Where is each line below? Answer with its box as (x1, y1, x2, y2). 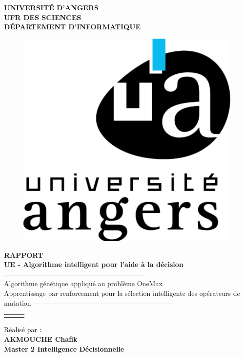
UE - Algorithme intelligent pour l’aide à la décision (4, 259, 183, 269)
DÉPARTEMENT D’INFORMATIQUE (4, 22, 141, 32)
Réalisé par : (4, 324, 41, 335)
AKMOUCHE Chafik (4, 334, 78, 344)
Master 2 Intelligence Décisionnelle (4, 343, 124, 354)
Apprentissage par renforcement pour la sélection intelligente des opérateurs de (4, 288, 240, 298)
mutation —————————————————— (4, 297, 175, 308)
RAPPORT (4, 249, 43, 260)
